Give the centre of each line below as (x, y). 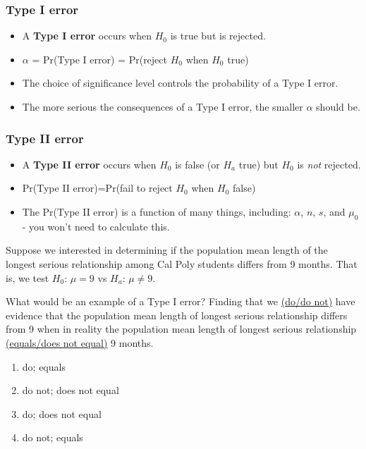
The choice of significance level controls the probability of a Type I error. (180, 83)
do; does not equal (62, 413)
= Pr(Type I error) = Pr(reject (100, 59)
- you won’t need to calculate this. (96, 226)
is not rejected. (329, 164)
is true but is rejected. (218, 36)
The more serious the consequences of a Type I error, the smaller (163, 106)
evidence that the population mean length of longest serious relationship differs (177, 315)
